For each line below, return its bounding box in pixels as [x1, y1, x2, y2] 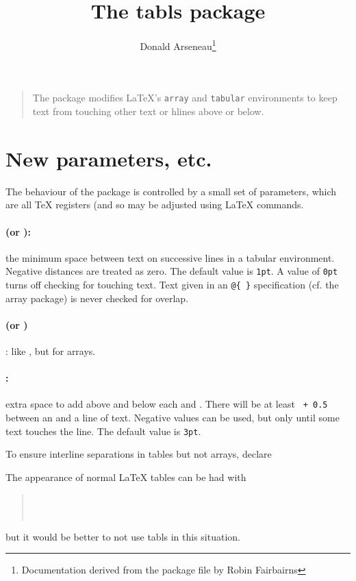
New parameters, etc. [5, 144, 212, 172]
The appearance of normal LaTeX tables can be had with [5, 469, 246, 484]
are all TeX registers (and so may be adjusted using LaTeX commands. [5, 197, 304, 212]
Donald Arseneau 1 [140, 37, 216, 53]
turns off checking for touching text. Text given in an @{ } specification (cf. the [5, 277, 339, 291]
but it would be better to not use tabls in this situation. [5, 529, 240, 543]
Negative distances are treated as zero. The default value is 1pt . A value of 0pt [5, 264, 338, 278]
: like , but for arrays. [5, 344, 96, 358]
